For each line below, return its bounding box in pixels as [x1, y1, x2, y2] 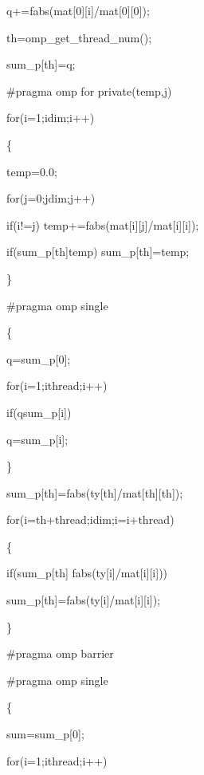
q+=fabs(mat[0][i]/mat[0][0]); [6, 2, 150, 18]
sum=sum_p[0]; [6, 726, 84, 742]
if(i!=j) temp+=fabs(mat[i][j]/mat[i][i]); [6, 216, 199, 233]
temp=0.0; [6, 163, 57, 179]
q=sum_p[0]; [6, 350, 71, 367]
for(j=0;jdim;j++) [6, 190, 96, 207]
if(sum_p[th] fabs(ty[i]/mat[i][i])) [6, 565, 168, 581]
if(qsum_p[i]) [6, 403, 72, 420]
